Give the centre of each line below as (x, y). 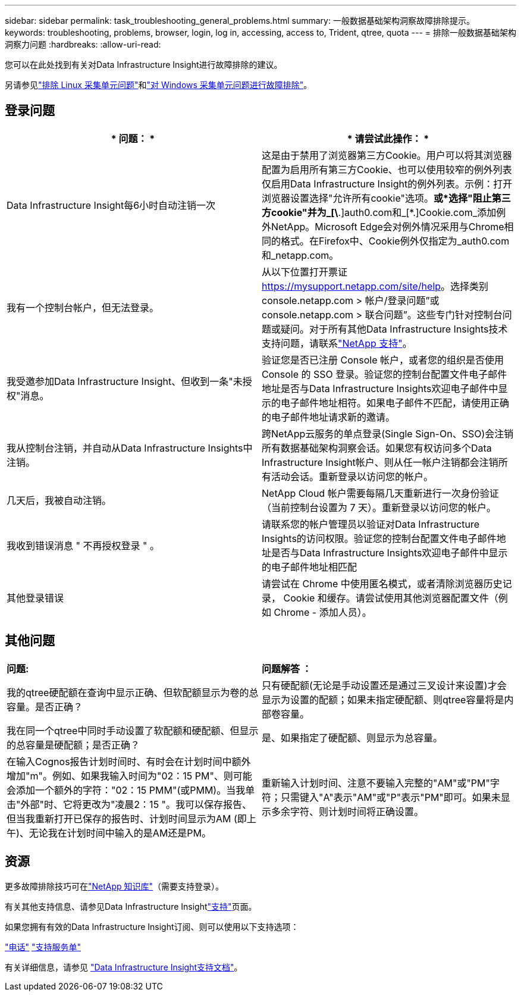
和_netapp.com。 (300, 255)
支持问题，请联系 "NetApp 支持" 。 (337, 343)
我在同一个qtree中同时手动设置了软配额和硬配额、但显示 (133, 730)
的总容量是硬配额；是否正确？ (73, 745)
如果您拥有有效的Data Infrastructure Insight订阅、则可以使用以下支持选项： (152, 926)
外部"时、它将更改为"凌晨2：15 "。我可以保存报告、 (136, 804)
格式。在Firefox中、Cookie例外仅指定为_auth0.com (395, 241)
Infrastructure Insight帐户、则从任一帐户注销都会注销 (380, 462)
